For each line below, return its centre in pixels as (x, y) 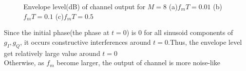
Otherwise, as (24, 62)
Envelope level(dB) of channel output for (85, 6)
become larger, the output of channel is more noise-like (139, 62)
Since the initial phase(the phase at (57, 32)
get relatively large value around (52, 53)
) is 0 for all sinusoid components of (180, 32)
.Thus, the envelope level (205, 42)
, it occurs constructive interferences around (85, 42)
